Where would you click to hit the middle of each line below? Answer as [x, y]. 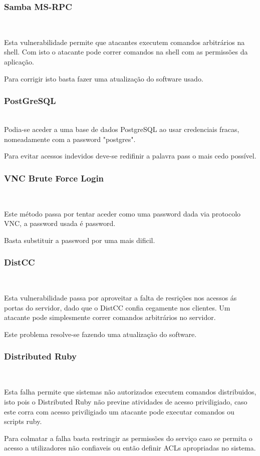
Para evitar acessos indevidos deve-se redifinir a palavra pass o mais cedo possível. [130, 156]
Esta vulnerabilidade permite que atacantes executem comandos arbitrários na [124, 42]
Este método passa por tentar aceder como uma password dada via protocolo [122, 213]
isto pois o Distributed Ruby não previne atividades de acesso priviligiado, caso [126, 401]
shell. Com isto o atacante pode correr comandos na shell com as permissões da [126, 52]
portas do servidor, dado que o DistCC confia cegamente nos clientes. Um [117, 307]
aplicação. [19, 61]
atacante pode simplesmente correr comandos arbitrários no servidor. [110, 317]
